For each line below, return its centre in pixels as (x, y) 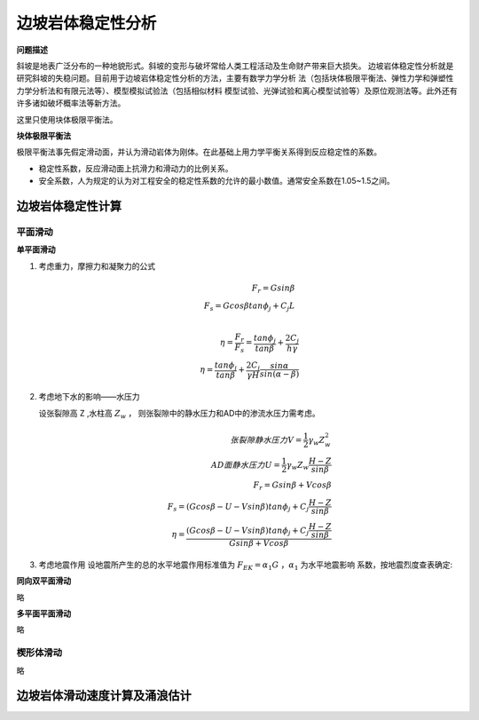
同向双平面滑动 (43, 581)
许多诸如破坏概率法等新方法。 (71, 103)
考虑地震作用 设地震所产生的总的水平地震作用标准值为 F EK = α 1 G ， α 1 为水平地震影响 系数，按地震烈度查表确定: (246, 566)
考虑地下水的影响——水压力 (89, 397)
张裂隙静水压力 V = (266, 440)
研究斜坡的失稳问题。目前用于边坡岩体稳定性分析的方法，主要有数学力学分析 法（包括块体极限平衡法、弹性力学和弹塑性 (235, 78)
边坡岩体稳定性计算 (69, 206)
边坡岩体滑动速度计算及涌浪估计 (104, 696)
